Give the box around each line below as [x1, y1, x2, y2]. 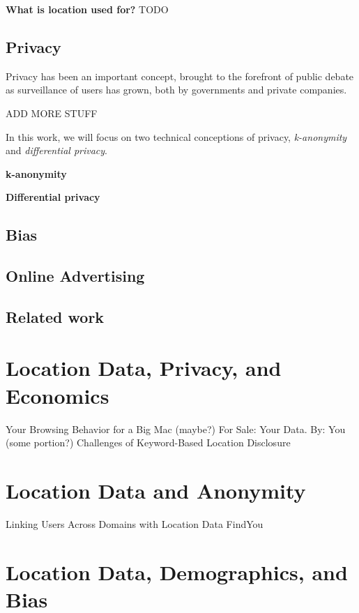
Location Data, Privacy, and [6, 354, 282, 382]
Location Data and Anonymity [6, 476, 306, 504]
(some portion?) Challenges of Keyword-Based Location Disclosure [6, 435, 291, 450]
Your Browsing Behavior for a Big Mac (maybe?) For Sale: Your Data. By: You [6, 421, 346, 436]
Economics [6, 381, 109, 409]
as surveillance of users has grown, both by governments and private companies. [6, 82, 347, 97]
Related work [6, 305, 105, 327]
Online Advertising [6, 265, 145, 287]
